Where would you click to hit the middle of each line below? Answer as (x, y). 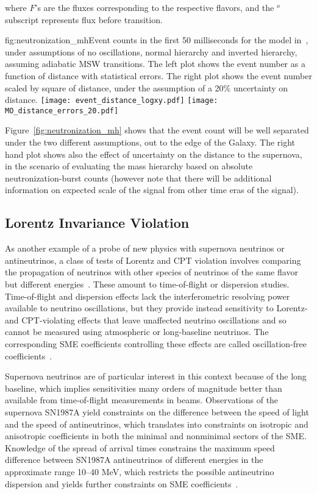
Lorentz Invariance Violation (97, 223)
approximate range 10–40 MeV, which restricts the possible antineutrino (140, 471)
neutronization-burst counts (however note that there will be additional (138, 178)
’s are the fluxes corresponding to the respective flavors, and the (155, 7)
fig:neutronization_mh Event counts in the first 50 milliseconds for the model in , (157, 40)
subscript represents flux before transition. (84, 19)
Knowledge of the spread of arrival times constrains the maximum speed (140, 447)
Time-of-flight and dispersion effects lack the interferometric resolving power (148, 296)
